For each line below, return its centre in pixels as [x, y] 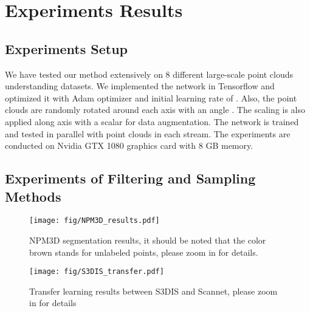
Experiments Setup [67, 48]
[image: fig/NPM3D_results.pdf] [95, 221]
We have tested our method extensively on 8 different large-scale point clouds [149, 74]
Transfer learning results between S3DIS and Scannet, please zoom [153, 291]
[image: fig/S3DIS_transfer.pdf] [97, 272]
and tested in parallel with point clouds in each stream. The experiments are [148, 133]
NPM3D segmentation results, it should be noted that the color [148, 240]
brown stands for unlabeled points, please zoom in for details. [144, 252]
